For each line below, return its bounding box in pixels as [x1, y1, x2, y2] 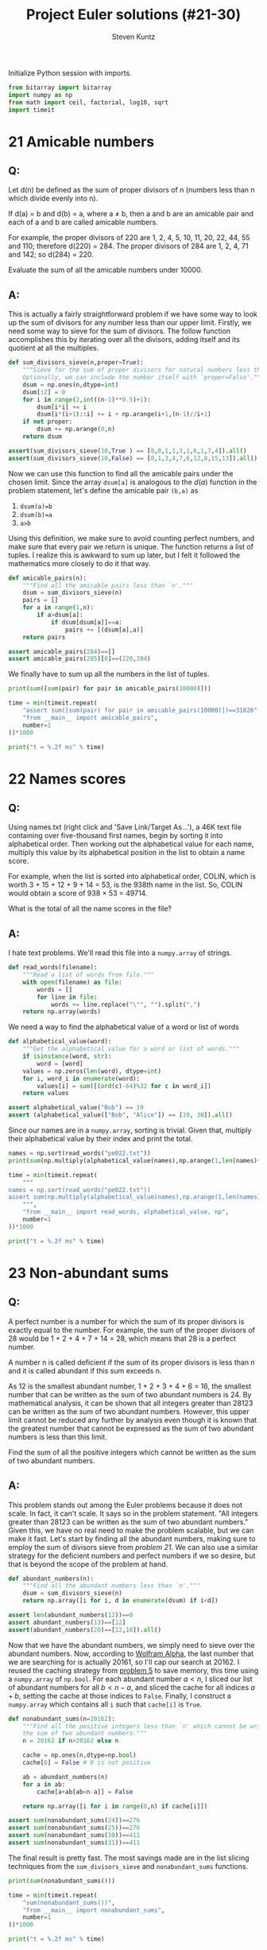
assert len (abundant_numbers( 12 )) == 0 [8, 1611, 133, 1619]
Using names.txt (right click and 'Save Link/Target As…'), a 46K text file [8, 822, 242, 832]
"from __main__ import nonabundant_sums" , [22, 1906, 165, 1914]
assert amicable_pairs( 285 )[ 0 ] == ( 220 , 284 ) [8, 655, 151, 663]
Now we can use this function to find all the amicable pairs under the [8, 468, 234, 478]
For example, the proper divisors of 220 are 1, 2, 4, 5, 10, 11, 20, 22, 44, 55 [8, 233, 250, 243]
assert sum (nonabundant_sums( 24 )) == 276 [8, 1816, 141, 1824]
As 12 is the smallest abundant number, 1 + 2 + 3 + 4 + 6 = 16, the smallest [8, 1381, 252, 1391]
